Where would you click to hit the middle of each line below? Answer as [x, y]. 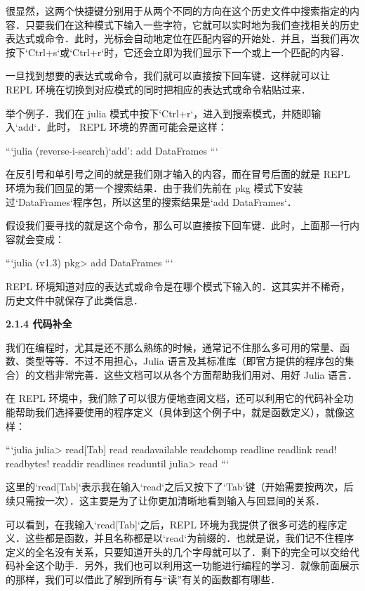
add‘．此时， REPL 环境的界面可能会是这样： [122, 127]
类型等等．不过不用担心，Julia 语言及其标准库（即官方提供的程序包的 [185, 361]
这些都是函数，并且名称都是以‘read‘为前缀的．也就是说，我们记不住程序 [190, 538]
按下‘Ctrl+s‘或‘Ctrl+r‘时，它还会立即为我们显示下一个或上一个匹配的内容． [178, 52]
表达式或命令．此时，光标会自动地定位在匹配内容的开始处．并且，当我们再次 [182, 38]
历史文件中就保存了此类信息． [74, 300]
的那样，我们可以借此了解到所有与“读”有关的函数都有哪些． [143, 579]
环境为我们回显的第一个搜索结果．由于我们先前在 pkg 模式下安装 [154, 187]
